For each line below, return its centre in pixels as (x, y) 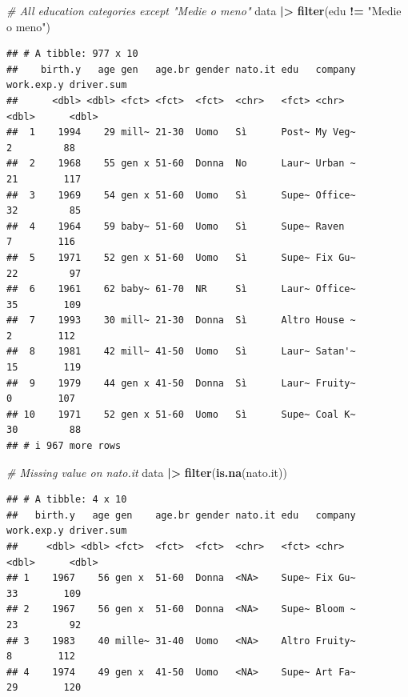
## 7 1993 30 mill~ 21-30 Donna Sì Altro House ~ (181, 320)
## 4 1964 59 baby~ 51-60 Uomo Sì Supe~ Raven (176, 226)
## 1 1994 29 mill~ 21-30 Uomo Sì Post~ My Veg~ (181, 132)
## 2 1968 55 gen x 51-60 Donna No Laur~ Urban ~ (181, 164)
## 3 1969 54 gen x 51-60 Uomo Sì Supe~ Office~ (181, 195)
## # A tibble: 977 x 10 (72, 54)
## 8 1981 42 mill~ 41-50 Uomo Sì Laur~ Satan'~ (181, 352)
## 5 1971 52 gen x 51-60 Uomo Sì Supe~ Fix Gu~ (181, 257)
